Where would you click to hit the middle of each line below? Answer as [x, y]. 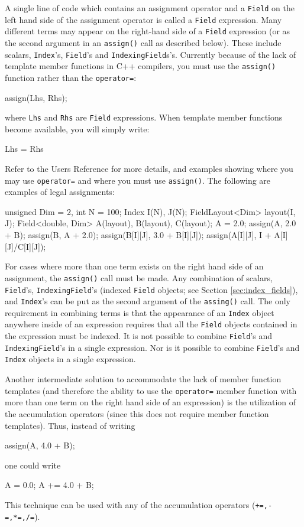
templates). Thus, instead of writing [70, 425]
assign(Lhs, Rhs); [36, 97]
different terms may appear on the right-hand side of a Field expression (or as [148, 31]
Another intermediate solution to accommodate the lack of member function [143, 379]
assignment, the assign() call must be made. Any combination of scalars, [139, 277]
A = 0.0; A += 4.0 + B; [49, 485]
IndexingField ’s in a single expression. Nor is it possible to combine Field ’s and [152, 347]
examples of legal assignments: [60, 192]
